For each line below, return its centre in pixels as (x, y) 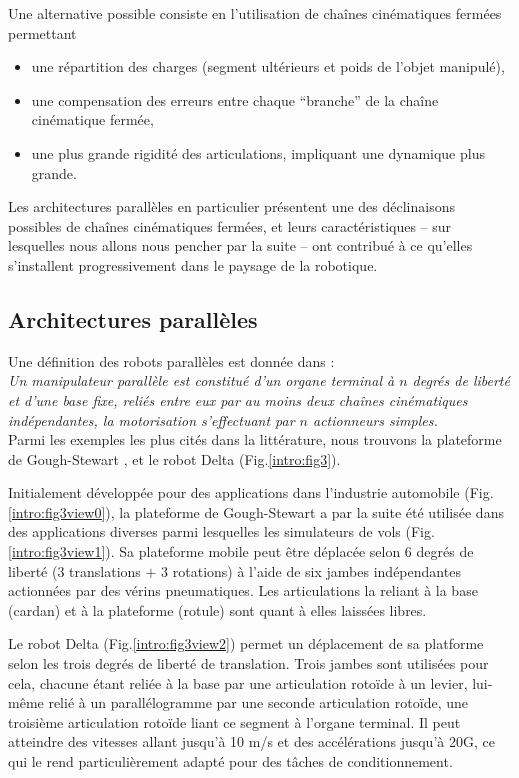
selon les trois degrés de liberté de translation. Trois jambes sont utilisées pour (248, 663)
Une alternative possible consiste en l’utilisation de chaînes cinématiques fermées (255, 13)
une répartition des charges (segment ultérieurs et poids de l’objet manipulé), (268, 66)
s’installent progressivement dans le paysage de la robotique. (193, 264)
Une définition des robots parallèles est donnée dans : (171, 360)
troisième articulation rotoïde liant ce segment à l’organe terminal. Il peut (234, 721)
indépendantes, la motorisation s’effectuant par (151, 419)
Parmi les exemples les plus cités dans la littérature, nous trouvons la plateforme (255, 439)
